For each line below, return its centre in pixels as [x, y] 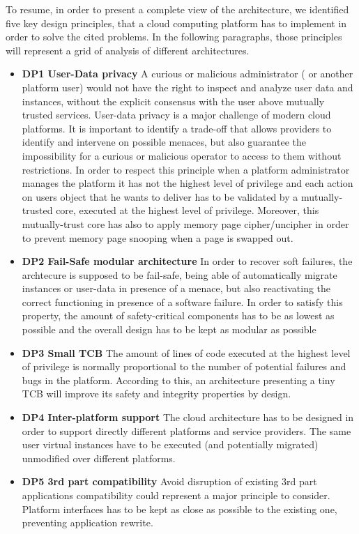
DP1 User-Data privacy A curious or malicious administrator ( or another [188, 74]
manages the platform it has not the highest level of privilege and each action [188, 183]
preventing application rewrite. [87, 522]
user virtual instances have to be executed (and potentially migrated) [170, 444]
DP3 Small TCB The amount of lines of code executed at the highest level [186, 352]
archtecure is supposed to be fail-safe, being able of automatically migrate [179, 274]
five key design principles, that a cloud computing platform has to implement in [176, 23]
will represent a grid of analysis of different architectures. [128, 50]
